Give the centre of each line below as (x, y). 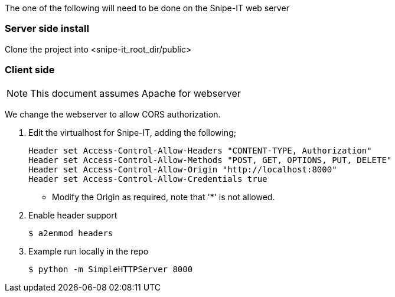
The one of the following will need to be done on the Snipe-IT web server (147, 8)
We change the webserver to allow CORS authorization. (113, 114)
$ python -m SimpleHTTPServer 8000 (111, 269)
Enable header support (73, 215)
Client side (30, 70)
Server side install (47, 29)
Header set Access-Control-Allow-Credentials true (148, 179)
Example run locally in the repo (89, 251)
